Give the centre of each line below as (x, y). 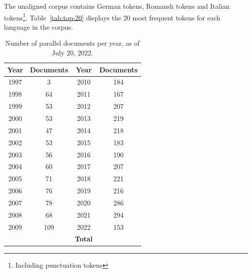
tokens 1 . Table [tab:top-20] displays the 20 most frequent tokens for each (112, 17)
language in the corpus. (39, 26)
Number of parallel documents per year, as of (72, 43)
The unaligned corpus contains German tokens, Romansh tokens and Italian (117, 6)
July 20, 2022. (72, 53)
